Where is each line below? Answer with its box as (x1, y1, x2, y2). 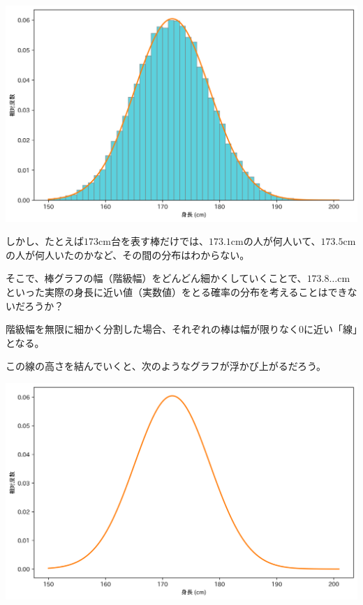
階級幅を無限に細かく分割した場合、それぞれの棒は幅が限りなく (6, 322, 299, 336)
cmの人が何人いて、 (230, 234, 321, 248)
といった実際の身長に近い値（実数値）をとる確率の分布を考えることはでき (6, 284, 348, 299)
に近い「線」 (304, 322, 357, 336)
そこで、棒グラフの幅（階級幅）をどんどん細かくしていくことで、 (6, 271, 307, 285)
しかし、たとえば (6, 234, 84, 248)
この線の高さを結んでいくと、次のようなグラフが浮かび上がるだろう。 (6, 359, 327, 373)
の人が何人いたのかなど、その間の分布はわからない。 (6, 247, 250, 262)
